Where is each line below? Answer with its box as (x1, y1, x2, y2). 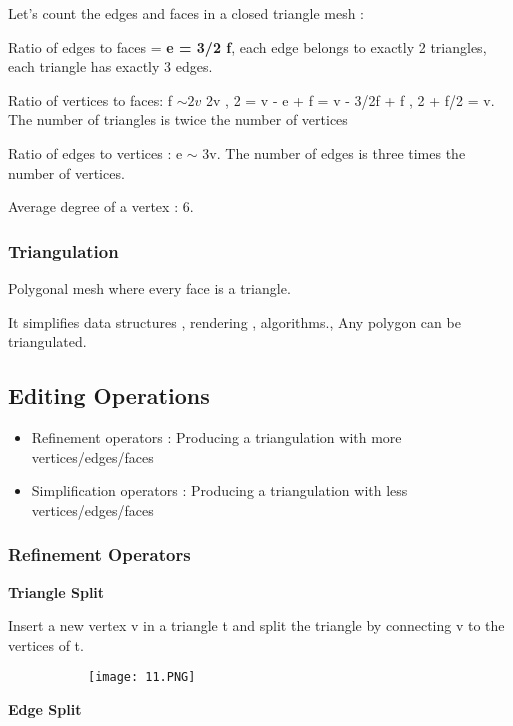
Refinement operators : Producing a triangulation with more (31, 426, 402, 447)
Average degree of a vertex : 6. (8, 196, 194, 217)
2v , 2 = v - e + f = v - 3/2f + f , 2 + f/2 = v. (206, 89, 495, 110)
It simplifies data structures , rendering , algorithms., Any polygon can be (8, 311, 461, 332)
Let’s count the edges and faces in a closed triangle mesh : (8, 3, 365, 23)
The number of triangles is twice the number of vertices (8, 109, 348, 130)
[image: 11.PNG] (88, 670, 196, 685)
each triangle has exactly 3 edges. (8, 56, 213, 77)
